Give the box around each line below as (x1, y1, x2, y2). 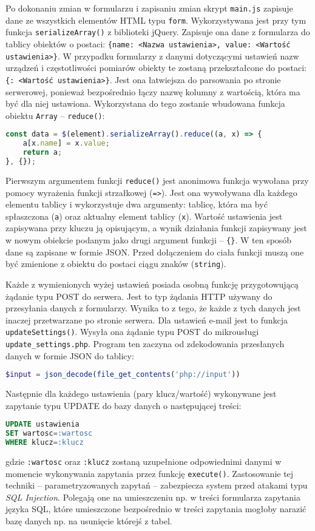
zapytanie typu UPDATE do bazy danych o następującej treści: (5, 399, 242, 411)
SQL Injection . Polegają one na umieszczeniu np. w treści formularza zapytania (5, 490, 300, 503)
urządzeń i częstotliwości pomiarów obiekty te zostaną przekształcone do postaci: (5, 61, 307, 74)
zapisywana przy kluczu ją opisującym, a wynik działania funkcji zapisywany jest (5, 222, 307, 234)
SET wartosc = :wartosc (5, 429, 93, 438)
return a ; (22, 148, 63, 157)
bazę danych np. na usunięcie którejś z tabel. (5, 515, 172, 527)
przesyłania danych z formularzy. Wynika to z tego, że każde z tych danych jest (5, 302, 301, 314)
